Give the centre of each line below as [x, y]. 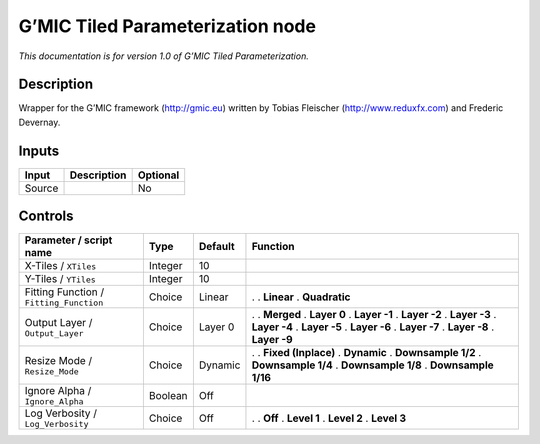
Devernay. [39, 122]
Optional [158, 175]
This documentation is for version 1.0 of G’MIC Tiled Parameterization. [163, 56]
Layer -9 [272, 340]
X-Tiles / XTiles [60, 266]
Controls [46, 216]
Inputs [39, 150]
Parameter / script [68, 240]
